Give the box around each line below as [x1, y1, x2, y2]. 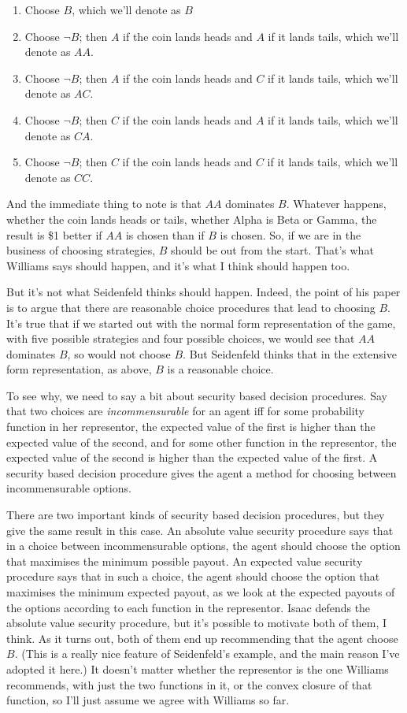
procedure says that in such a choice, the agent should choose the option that [6, 568, 380, 585]
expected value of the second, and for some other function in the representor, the [6, 433, 397, 450]
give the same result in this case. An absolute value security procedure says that [6, 522, 394, 538]
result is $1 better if [6, 226, 102, 243]
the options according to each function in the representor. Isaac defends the [6, 599, 371, 615]
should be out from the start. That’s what [171, 242, 374, 258]
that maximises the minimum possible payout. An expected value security [6, 552, 363, 569]
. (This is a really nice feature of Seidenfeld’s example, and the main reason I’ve [14, 645, 400, 662]
